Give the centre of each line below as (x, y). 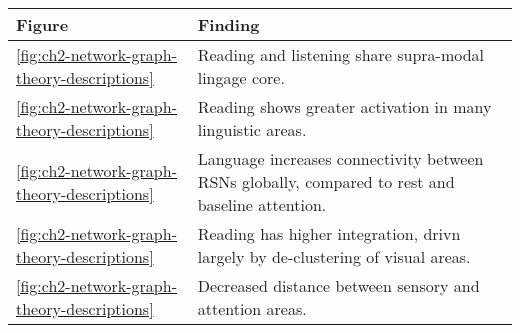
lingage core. (241, 77)
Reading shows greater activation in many (344, 106)
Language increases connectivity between (340, 158)
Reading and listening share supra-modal (341, 54)
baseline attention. (262, 204)
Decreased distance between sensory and (338, 285)
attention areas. (252, 308)
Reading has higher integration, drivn (329, 233)
